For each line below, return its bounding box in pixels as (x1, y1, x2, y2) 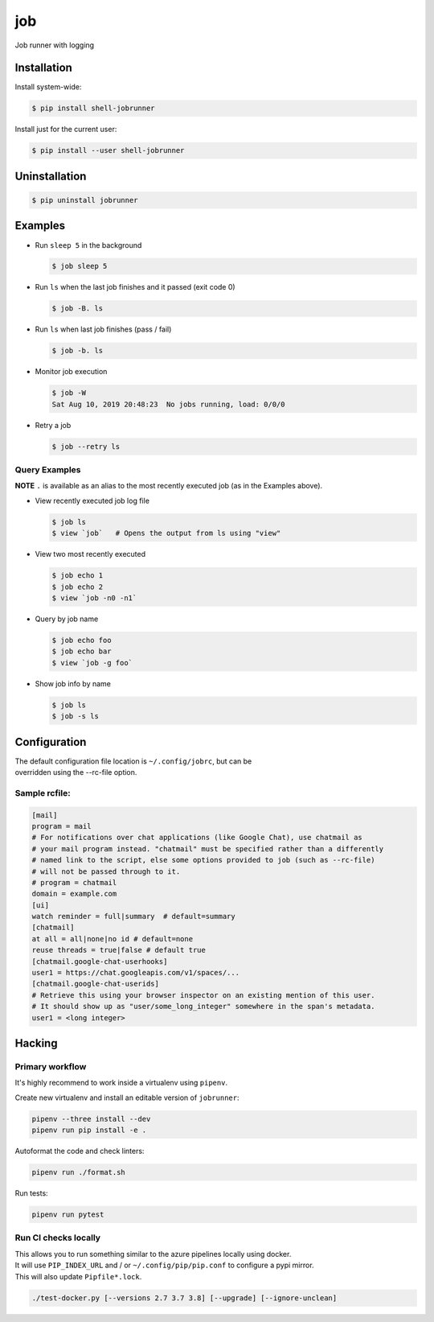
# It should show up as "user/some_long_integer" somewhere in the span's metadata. (31, 1002, 375, 1011)
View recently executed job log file (35, 496, 150, 505)
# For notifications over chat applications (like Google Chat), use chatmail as (31, 833, 363, 842)
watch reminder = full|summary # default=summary (31, 912, 236, 921)
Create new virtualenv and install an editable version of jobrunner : (14, 1093, 240, 1102)
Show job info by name (35, 678, 112, 688)
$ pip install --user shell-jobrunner (31, 146, 185, 155)
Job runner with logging (14, 40, 95, 50)
